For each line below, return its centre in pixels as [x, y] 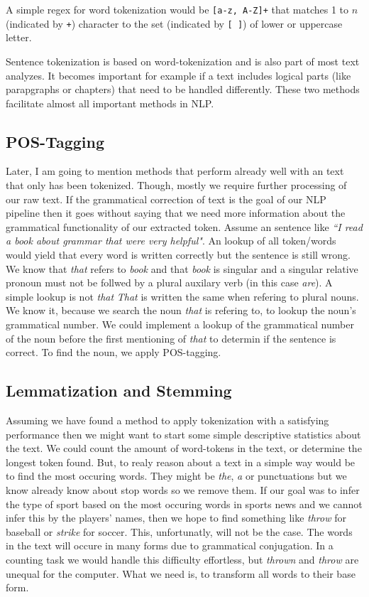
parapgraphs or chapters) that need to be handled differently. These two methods [183, 89]
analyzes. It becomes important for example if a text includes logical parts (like [178, 75]
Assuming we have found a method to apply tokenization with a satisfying [167, 420]
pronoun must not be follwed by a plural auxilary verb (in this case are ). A [169, 283]
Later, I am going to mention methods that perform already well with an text [175, 171]
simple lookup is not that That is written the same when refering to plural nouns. [182, 296]
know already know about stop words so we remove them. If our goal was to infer [183, 489]
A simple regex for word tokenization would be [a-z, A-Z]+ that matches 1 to [177, 9]
